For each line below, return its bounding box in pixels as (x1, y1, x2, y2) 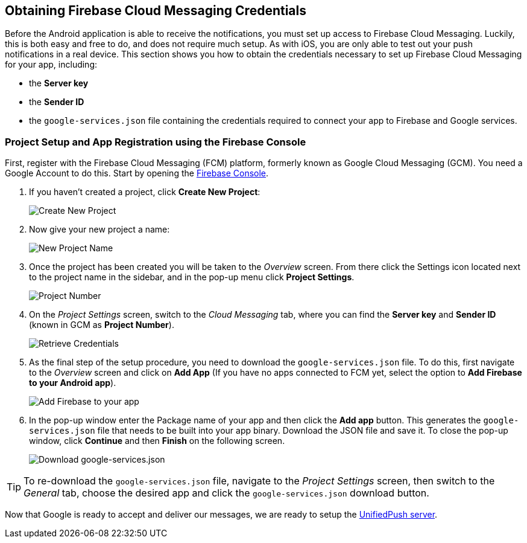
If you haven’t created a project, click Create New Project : (29, 187, 260, 198)
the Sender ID (29, 97, 84, 108)
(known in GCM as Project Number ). (29, 320, 174, 330)
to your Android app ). (29, 378, 116, 388)
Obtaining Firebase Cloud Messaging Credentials (5, 3, 307, 18)
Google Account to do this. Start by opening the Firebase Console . (5, 168, 269, 179)
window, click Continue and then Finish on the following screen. (29, 435, 285, 446)
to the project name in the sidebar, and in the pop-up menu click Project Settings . (29, 272, 355, 283)
